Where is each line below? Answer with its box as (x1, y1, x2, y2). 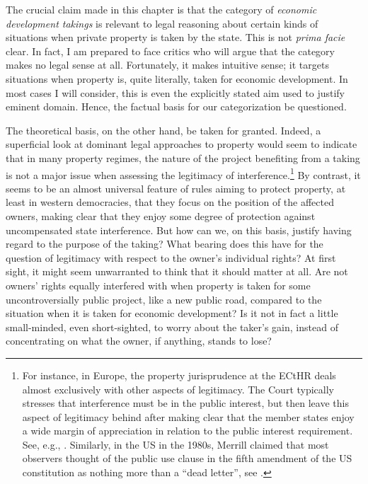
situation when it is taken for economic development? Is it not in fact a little (6, 306, 338, 321)
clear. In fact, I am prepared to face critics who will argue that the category (6, 43, 335, 58)
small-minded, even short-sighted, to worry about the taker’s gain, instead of (6, 319, 338, 334)
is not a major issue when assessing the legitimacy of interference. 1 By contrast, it (6, 165, 361, 182)
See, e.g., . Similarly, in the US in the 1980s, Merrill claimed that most (22, 437, 329, 451)
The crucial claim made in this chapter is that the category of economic (6, 2, 317, 16)
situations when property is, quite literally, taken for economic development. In (6, 71, 348, 86)
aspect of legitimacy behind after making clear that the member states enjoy (22, 409, 355, 424)
